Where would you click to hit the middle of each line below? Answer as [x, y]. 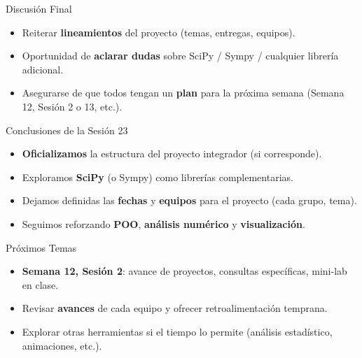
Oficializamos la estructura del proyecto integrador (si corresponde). [172, 153]
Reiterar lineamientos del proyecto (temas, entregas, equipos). [159, 32]
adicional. [43, 69]
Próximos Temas [41, 247]
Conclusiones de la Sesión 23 [67, 130]
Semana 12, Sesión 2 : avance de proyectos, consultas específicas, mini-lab [185, 271]
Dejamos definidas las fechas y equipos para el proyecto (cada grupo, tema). [189, 200]
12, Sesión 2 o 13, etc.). [72, 106]
